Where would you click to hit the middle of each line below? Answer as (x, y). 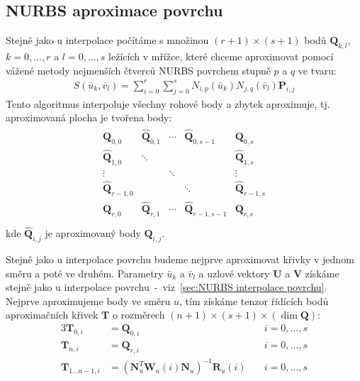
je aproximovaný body (93, 233)
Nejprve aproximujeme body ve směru (88, 300)
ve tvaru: (317, 70)
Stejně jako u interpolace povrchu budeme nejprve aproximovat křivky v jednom (180, 259)
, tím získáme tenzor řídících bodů (254, 300)
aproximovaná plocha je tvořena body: (89, 117)
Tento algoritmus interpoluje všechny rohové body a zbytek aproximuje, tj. (168, 103)
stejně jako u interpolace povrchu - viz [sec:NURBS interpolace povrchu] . (167, 287)
